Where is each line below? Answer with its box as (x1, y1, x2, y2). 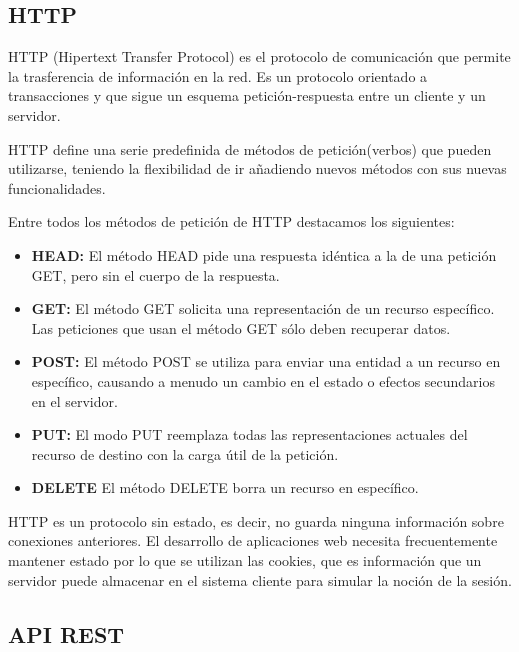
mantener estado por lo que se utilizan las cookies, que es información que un (8, 550, 482, 571)
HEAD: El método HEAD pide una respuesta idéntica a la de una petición (31, 244, 497, 265)
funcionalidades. (8, 177, 106, 198)
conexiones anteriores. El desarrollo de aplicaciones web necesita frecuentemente (8, 530, 498, 551)
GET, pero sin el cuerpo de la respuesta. (31, 264, 280, 285)
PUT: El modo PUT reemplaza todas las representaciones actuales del (31, 424, 468, 445)
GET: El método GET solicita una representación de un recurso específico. (31, 298, 495, 319)
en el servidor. (31, 390, 118, 411)
